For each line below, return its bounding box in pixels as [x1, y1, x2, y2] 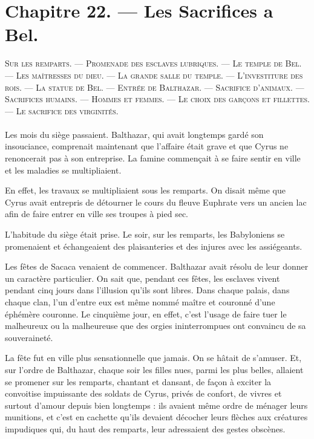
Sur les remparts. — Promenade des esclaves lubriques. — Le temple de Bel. [5, 57, 302, 70]
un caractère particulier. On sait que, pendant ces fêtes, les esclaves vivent [5, 272, 280, 284]
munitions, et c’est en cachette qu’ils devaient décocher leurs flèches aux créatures [5, 411, 308, 423]
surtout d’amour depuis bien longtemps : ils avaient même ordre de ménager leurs [5, 398, 308, 411]
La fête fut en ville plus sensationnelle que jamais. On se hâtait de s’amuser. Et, [5, 351, 302, 364]
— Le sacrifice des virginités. [5, 104, 119, 117]
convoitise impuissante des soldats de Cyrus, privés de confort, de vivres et [5, 387, 282, 400]
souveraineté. [5, 331, 53, 343]
